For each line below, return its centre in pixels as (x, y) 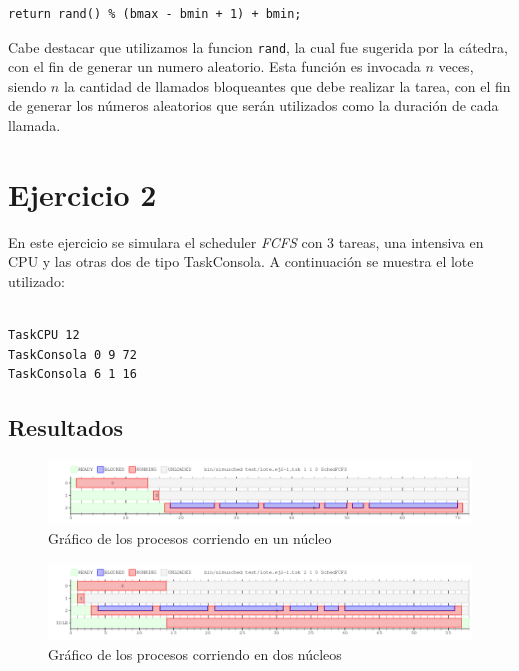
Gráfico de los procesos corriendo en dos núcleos (195, 653)
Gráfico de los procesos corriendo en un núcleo (190, 538)
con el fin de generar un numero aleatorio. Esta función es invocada (214, 66)
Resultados (65, 427)
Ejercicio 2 (82, 193)
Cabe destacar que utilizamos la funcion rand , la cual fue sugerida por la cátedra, (258, 46)
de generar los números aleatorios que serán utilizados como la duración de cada (253, 105)
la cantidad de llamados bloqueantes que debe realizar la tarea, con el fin (287, 85)
